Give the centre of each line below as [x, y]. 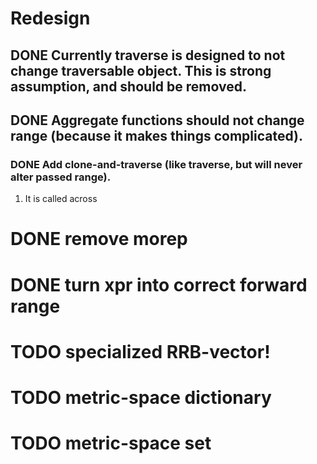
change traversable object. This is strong [141, 70]
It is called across [61, 199]
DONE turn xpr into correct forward [159, 284]
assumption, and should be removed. [128, 86]
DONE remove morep [99, 239]
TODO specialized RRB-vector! [140, 351]
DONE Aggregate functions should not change [157, 120]
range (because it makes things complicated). [156, 135]
